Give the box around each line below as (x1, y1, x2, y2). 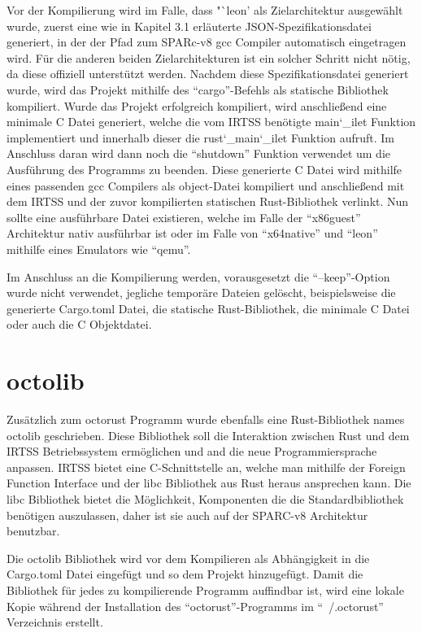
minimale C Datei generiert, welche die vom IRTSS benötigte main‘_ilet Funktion (7, 113, 416, 130)
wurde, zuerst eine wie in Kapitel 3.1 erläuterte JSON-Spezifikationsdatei (7, 17, 372, 34)
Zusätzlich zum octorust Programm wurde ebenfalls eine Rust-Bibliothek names (7, 411, 405, 427)
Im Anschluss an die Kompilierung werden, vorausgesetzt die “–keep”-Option (7, 268, 390, 285)
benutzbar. (7, 522, 60, 539)
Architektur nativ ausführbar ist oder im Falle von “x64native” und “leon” (7, 225, 378, 242)
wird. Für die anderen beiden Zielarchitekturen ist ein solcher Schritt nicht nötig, (7, 49, 411, 66)
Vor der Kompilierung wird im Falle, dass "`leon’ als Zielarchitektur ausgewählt (7, 2, 403, 18)
